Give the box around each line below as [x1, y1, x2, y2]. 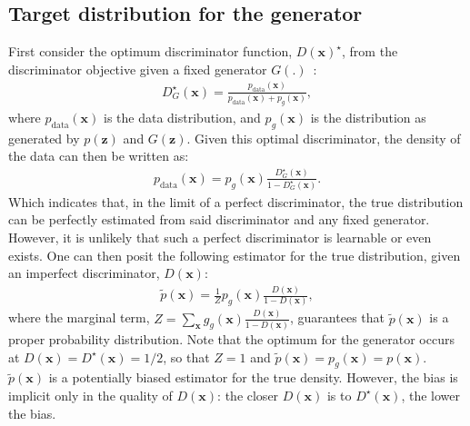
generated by [8, 128, 80, 147]
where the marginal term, [8, 308, 150, 327]
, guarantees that [290, 308, 385, 327]
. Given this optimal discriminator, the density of [186, 128, 461, 147]
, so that [163, 347, 210, 366]
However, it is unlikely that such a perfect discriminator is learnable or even [8, 227, 432, 246]
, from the [342, 42, 398, 61]
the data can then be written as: [8, 146, 189, 165]
